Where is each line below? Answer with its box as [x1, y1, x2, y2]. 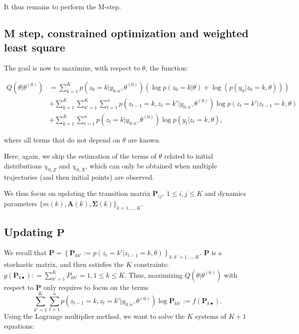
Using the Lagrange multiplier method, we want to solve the [4, 311, 185, 321]
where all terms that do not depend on [4, 134, 120, 144]
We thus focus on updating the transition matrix [4, 188, 150, 198]
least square [4, 40, 65, 55]
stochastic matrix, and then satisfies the [4, 259, 124, 269]
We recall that [4, 247, 47, 258]
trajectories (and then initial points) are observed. [4, 171, 154, 182]
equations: [4, 320, 34, 331]
